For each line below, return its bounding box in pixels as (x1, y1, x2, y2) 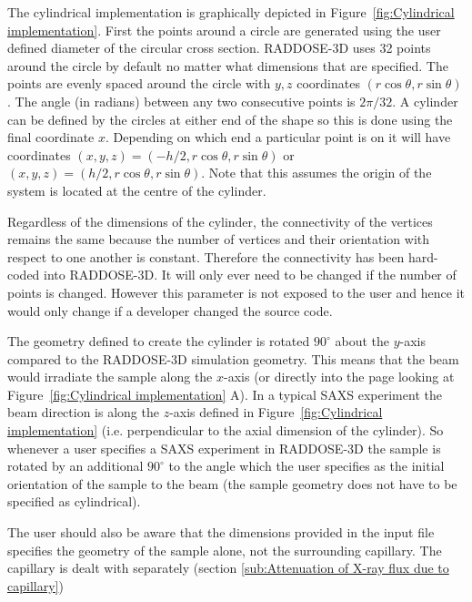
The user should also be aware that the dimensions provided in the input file (7, 523, 435, 542)
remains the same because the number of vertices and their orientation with (7, 230, 430, 249)
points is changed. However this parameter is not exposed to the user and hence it (7, 282, 466, 301)
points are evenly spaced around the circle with (7, 74, 271, 93)
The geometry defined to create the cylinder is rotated (7, 332, 310, 351)
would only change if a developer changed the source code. (7, 301, 333, 320)
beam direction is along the (7, 403, 159, 422)
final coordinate (7, 128, 95, 147)
